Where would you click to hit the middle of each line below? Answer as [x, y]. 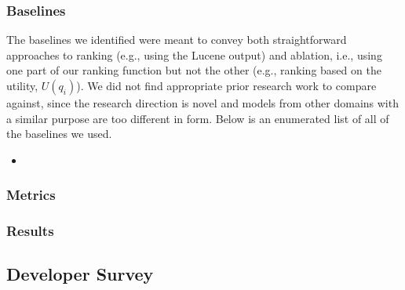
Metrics [31, 195]
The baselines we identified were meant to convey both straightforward [177, 40]
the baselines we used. [59, 134]
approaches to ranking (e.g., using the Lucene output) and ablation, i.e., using [194, 54]
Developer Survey [80, 274]
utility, [22, 85]
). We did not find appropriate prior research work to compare [226, 85]
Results [30, 231]
